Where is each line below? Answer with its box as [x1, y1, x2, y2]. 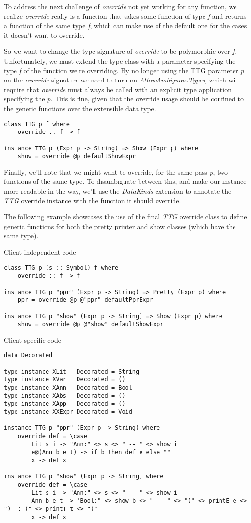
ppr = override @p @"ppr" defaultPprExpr [17, 296, 153, 304]
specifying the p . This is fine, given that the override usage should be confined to [4, 94, 244, 104]
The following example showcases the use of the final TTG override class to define [4, 212, 247, 222]
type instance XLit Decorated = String [4, 368, 140, 375]
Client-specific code [4, 334, 61, 344]
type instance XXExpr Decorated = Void [4, 409, 132, 415]
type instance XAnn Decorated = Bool [4, 384, 132, 392]
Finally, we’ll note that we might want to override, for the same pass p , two [4, 166, 228, 177]
